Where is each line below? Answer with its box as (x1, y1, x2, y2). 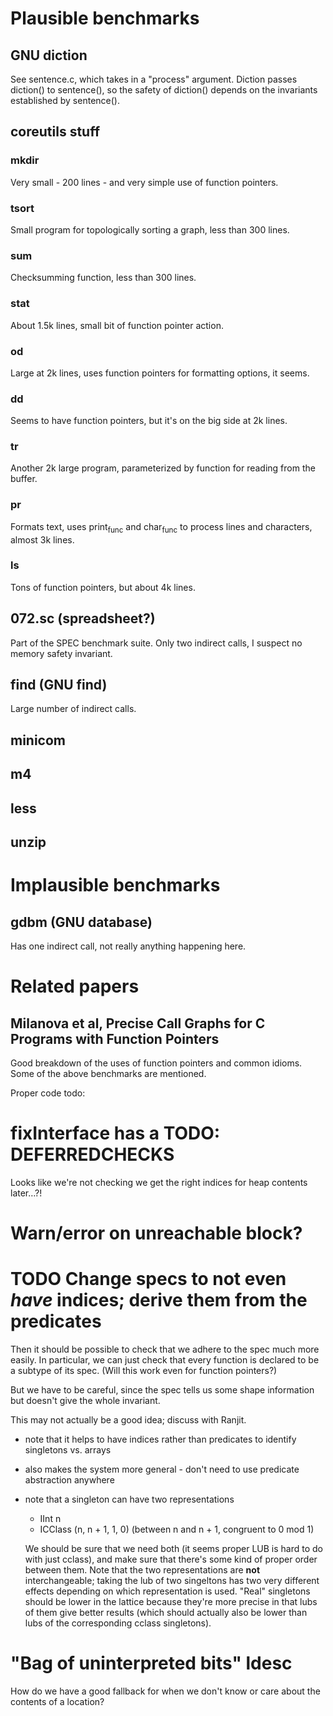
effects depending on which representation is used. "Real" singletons (24, 1585, 311, 1597)
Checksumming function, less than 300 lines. (10, 272, 197, 284)
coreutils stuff (10, 123, 101, 141)
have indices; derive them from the (10, 1289, 308, 1312)
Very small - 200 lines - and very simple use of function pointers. (10, 176, 279, 188)
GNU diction (10, 47, 88, 64)
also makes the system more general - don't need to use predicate (24, 1463, 300, 1476)
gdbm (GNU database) (10, 913, 153, 931)
